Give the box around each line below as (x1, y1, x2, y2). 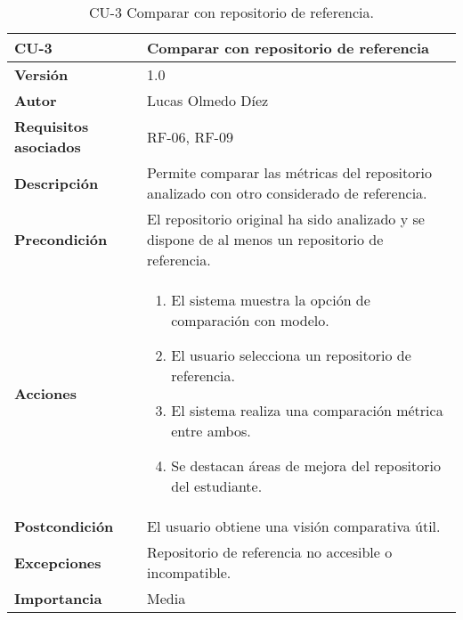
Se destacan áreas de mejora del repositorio (171, 455, 441, 476)
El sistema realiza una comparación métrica (171, 400, 443, 420)
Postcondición (14, 516, 114, 536)
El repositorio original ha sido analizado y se (147, 208, 425, 229)
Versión (14, 64, 69, 85)
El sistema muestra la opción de (171, 290, 370, 310)
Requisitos (14, 116, 89, 136)
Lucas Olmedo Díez (147, 90, 269, 110)
